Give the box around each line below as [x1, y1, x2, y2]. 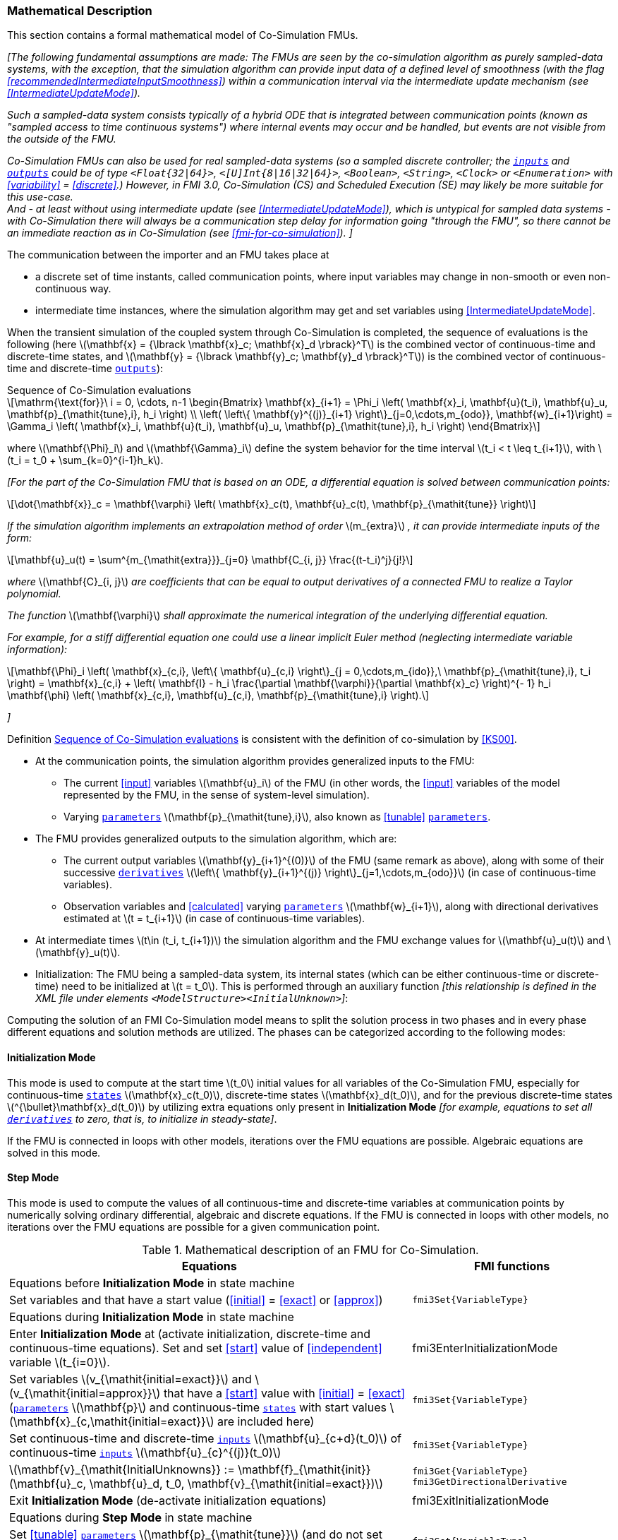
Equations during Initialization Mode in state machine [9, 1309, 294, 1324]
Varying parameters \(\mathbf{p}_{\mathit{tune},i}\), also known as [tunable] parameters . [63, 811, 491, 823]
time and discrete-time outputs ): [7, 362, 164, 375]
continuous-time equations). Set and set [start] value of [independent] [9, 1340, 382, 1355]
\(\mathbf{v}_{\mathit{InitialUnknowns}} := [9, 1462, 235, 1476]
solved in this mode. [7, 1146, 101, 1159]
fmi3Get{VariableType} [412, 1465, 528, 1476]
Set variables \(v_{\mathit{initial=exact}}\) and [9, 1371, 252, 1386]
